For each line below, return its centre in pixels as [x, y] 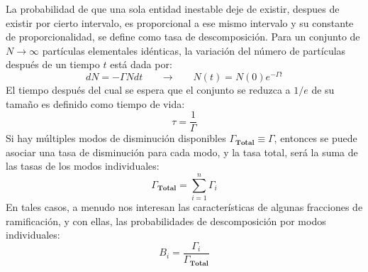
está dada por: [141, 64]
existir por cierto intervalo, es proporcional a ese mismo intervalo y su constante [180, 22]
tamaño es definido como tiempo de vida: [95, 103]
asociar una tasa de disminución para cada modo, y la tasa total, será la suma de [182, 152]
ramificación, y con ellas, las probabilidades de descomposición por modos [166, 221]
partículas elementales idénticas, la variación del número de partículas [194, 50]
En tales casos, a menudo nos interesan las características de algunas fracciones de [184, 207]
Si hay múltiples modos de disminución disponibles [116, 138]
